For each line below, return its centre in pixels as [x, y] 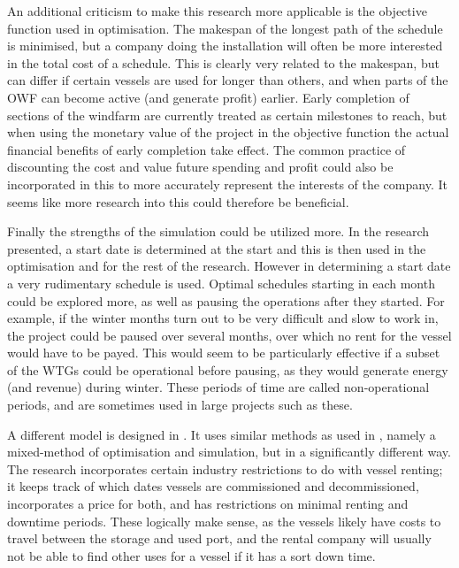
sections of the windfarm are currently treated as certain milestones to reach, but [227, 115]
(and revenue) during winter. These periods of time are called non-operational [218, 387]
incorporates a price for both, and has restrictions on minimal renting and [208, 504]
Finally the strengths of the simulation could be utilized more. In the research [218, 231]
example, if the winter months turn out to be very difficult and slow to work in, [223, 318]
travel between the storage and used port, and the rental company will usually [219, 538]
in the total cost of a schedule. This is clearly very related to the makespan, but [223, 62]
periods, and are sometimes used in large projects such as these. [180, 405]
